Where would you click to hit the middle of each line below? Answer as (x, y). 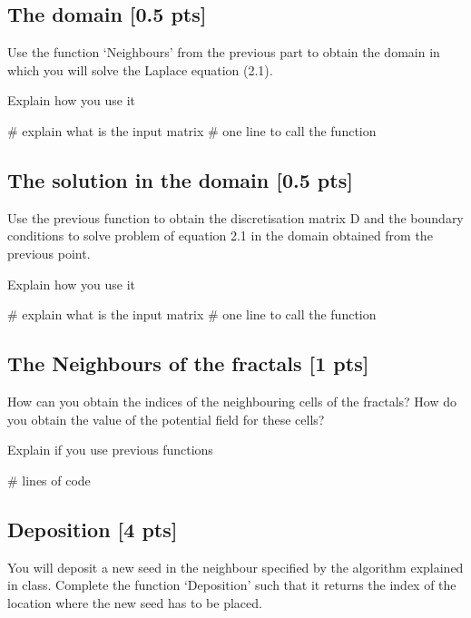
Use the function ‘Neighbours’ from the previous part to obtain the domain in (224, 52)
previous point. (49, 253)
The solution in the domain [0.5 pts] (180, 179)
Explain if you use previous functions (110, 450)
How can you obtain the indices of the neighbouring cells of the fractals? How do (232, 401)
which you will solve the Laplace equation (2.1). (140, 69)
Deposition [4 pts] (93, 529)
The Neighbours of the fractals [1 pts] (188, 363)
